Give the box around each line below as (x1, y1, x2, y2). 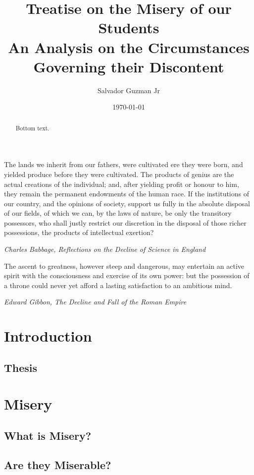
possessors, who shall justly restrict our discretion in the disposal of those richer (4, 217, 247, 228)
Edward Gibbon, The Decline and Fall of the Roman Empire (4, 297, 187, 307)
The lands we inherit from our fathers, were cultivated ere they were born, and (4, 159, 243, 170)
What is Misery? (4, 427, 92, 443)
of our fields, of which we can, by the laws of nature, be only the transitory (4, 208, 232, 218)
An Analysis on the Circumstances (8, 37, 250, 57)
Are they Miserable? (4, 457, 111, 472)
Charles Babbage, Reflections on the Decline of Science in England (4, 244, 206, 254)
